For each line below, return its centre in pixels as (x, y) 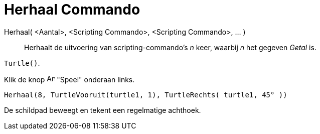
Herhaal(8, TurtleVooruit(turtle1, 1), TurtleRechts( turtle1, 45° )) (146, 95)
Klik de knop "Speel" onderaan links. (69, 79)
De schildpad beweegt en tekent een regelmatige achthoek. (103, 110)
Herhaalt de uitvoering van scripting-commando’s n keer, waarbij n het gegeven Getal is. (170, 47)
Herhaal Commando (72, 10)
